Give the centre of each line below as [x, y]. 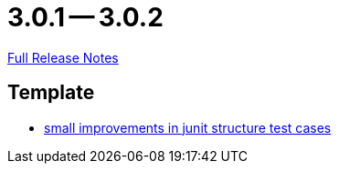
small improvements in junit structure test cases [188, 127]
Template [51, 93]
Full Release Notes [63, 57]
